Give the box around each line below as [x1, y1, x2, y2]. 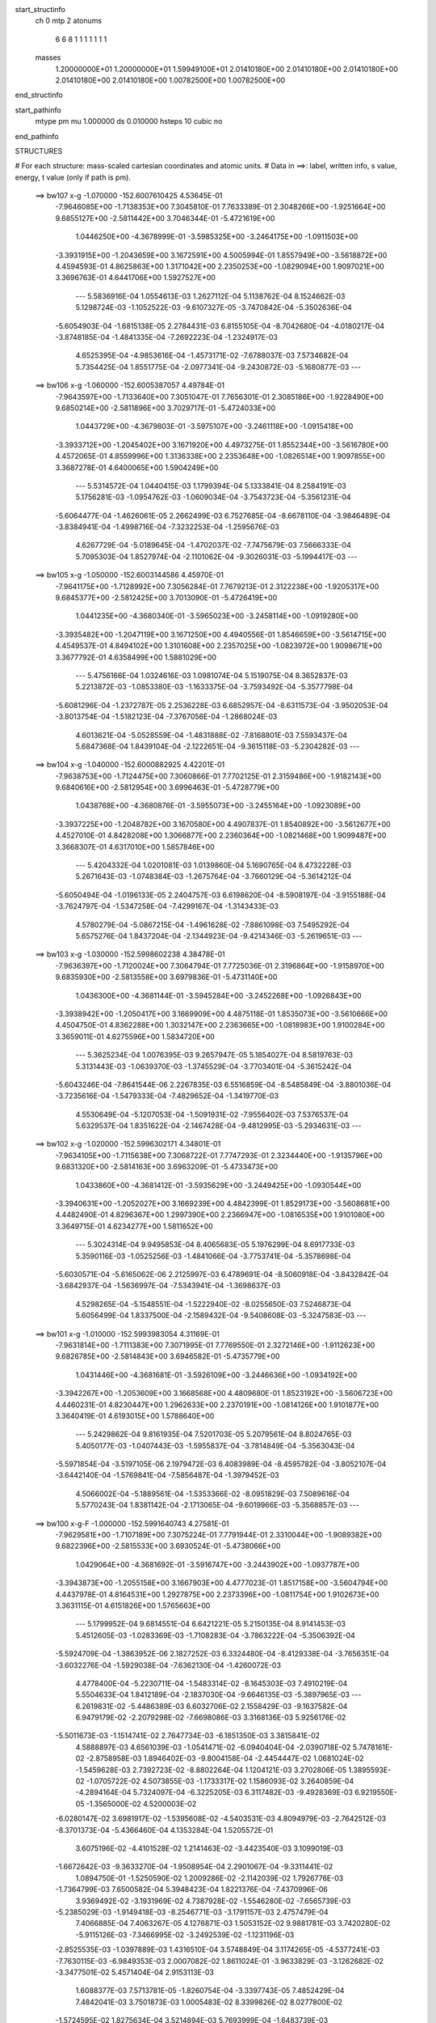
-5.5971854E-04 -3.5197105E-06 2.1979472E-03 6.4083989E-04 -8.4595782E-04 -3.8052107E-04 [55, 1459, 387, 1469]
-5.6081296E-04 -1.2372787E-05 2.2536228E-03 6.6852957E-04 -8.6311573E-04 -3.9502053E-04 [55, 700, 388, 710]
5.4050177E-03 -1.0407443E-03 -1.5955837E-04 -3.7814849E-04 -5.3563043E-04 [75, 1440, 355, 1450]
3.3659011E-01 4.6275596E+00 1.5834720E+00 [55, 1032, 216, 1041]
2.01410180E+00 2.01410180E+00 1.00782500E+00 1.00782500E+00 [55, 75, 286, 85]
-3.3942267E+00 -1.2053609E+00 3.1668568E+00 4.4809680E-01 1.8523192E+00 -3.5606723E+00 [55, 1389, 393, 1398]
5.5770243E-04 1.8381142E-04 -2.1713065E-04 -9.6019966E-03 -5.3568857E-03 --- [75, 1500, 359, 1510]
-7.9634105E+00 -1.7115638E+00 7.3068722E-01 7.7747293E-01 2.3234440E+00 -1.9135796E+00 [55, 1150, 383, 1160]
